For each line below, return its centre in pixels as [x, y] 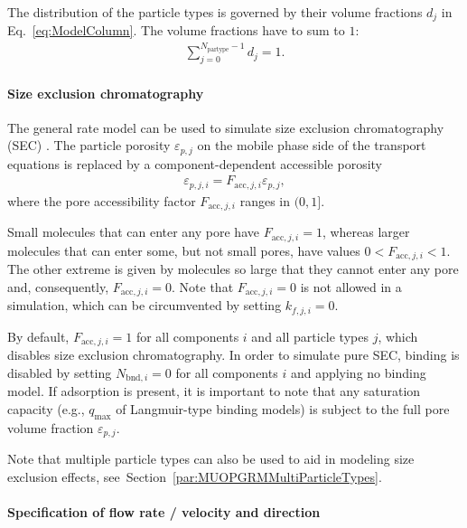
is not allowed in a [351, 286]
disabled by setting [60, 372]
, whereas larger [366, 232]
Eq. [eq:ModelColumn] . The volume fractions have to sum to [176, 30]
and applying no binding [358, 372]
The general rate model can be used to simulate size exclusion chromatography [226, 127]
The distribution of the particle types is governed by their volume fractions [215, 12]
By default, [38, 336]
